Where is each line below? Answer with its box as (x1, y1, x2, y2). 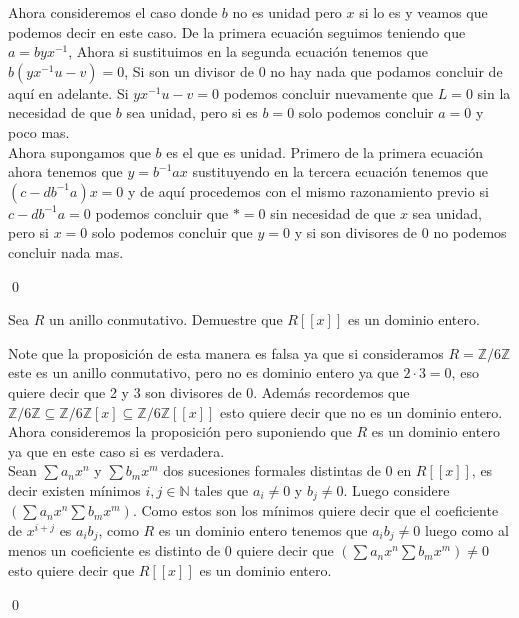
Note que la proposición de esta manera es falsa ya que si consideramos (8, 342, 444, 363)
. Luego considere (343, 479, 450, 500)
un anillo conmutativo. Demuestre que (48, 309, 283, 330)
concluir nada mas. (8, 241, 124, 262)
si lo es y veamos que (359, 2, 488, 22)
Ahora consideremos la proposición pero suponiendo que (8, 421, 352, 442)
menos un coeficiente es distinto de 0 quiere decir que (8, 540, 334, 561)
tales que (194, 479, 249, 500)
